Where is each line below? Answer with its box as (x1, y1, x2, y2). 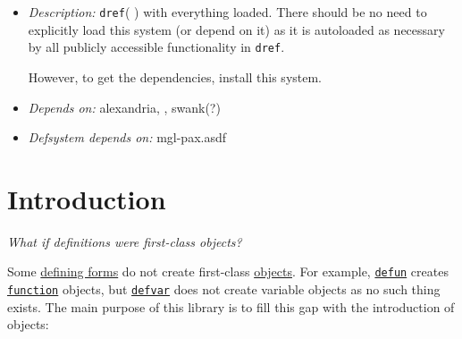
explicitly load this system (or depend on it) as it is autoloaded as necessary (28, 20, 445, 38)
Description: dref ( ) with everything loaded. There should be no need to (28, 3, 427, 21)
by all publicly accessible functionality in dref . (28, 38, 285, 56)
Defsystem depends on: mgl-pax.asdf (28, 128, 226, 147)
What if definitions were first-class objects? (7, 232, 242, 250)
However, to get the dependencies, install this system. (28, 67, 323, 86)
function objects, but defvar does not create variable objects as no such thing (7, 280, 441, 299)
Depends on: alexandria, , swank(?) (28, 97, 221, 116)
